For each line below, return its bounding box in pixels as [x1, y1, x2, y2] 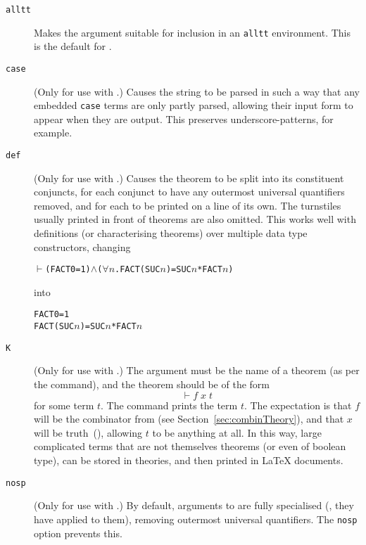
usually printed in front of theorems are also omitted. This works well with [34, 212, 356, 226]
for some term [34, 397, 94, 412]
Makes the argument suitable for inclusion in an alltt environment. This [34, 25, 351, 39]
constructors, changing [34, 239, 131, 254]
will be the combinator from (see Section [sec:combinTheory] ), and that [34, 411, 344, 426]
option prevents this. [34, 525, 122, 540]
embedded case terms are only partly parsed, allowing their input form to [34, 98, 353, 113]
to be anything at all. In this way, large [152, 425, 322, 440]
